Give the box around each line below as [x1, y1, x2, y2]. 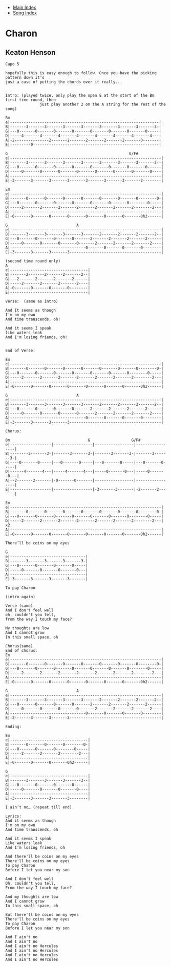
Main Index [12, 5, 36, 10]
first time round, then [5, 97, 56, 102]
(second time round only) [5, 258, 60, 264]
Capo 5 [5, 61, 19, 67]
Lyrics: [5, 814, 22, 819]
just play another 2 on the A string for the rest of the [39, 102, 166, 107]
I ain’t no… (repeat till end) [5, 805, 72, 810]
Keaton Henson [5, 48, 56, 57]
